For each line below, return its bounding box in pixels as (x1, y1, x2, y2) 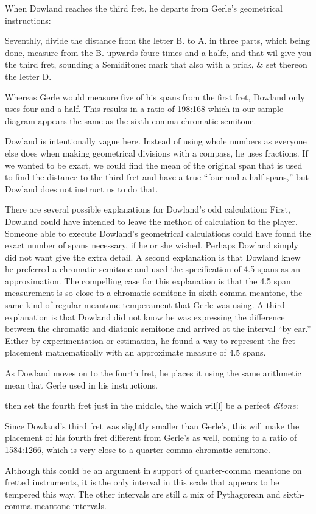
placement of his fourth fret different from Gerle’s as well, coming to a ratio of (5, 431, 297, 444)
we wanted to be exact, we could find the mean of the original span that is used (5, 158, 303, 171)
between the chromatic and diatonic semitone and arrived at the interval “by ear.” (5, 322, 311, 335)
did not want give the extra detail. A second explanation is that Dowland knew (5, 250, 301, 263)
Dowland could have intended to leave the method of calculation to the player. (5, 214, 298, 227)
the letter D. (5, 69, 52, 82)
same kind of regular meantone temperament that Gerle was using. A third (5, 298, 285, 311)
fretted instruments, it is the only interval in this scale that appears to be (5, 476, 279, 488)
